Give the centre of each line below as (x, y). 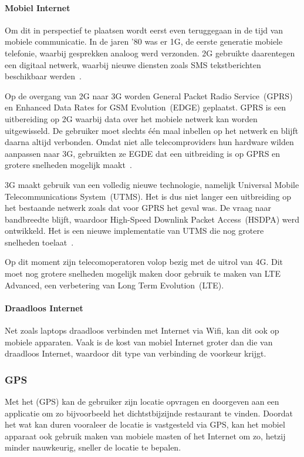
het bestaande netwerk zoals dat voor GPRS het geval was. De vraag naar (138, 208)
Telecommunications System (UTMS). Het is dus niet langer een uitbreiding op (148, 196)
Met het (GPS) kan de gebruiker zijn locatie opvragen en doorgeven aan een (142, 401)
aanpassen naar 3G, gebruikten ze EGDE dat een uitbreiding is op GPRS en (143, 153)
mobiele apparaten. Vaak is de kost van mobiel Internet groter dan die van (139, 342)
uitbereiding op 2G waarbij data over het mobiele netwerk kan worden (131, 118)
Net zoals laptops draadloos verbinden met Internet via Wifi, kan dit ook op (142, 330)
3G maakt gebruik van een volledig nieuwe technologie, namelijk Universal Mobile (152, 184)
